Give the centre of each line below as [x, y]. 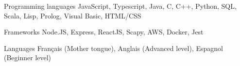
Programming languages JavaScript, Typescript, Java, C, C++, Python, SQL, [120, 6]
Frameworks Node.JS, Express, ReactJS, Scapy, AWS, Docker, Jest [104, 32]
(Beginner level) [28, 58]
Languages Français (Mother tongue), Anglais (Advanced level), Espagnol [113, 48]
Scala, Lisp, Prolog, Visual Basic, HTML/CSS [73, 15]
